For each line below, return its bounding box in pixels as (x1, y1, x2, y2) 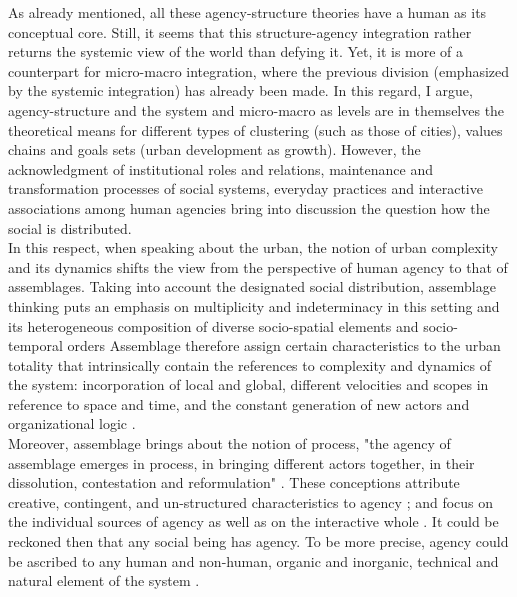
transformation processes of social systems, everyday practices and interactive (8, 178, 483, 199)
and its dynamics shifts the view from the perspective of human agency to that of (8, 256, 508, 277)
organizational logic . (8, 413, 136, 434)
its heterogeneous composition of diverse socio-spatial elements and (8, 315, 419, 336)
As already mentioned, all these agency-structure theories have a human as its (8, 2, 487, 22)
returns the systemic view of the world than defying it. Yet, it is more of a (8, 41, 464, 62)
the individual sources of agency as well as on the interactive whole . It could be (8, 511, 499, 532)
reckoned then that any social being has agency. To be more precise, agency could (8, 531, 509, 552)
